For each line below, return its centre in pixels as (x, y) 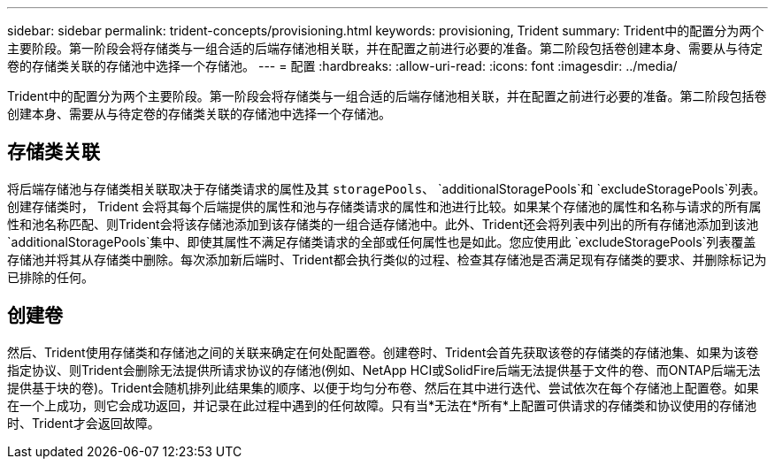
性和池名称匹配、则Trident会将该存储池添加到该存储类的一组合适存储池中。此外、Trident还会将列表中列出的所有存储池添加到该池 (383, 224)
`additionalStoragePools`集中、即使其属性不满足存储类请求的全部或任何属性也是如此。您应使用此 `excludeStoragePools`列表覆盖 (382, 241)
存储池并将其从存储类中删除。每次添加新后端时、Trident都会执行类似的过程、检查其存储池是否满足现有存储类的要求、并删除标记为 (387, 259)
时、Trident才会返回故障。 (84, 423)
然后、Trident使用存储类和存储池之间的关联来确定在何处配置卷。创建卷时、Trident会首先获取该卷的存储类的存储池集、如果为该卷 (383, 352)
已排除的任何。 (50, 277)
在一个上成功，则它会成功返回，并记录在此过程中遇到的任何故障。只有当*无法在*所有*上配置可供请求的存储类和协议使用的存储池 (382, 405)
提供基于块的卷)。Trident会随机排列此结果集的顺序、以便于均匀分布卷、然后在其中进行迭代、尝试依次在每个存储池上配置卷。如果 (383, 387)
